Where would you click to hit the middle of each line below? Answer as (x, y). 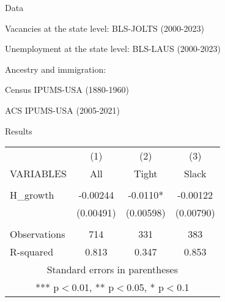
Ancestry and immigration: (56, 69)
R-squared (32, 252)
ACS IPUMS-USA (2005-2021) (63, 110)
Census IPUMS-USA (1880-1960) (67, 90)
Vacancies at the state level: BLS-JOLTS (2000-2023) (105, 28)
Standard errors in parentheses (112, 270)
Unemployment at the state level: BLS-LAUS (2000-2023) (113, 49)
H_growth (32, 195)
